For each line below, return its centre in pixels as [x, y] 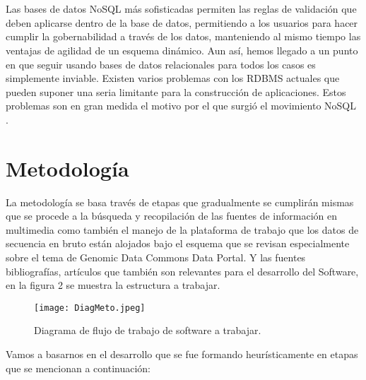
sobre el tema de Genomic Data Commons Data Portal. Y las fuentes [156, 257]
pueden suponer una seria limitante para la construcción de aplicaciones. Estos [176, 91]
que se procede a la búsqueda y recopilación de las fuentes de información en [172, 216]
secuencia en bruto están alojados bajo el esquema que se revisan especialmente [178, 243]
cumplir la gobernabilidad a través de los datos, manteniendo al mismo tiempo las [183, 36]
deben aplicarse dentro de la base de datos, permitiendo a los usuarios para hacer [182, 22]
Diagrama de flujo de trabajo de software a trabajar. [148, 330]
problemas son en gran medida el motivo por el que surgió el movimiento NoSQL [181, 106]
